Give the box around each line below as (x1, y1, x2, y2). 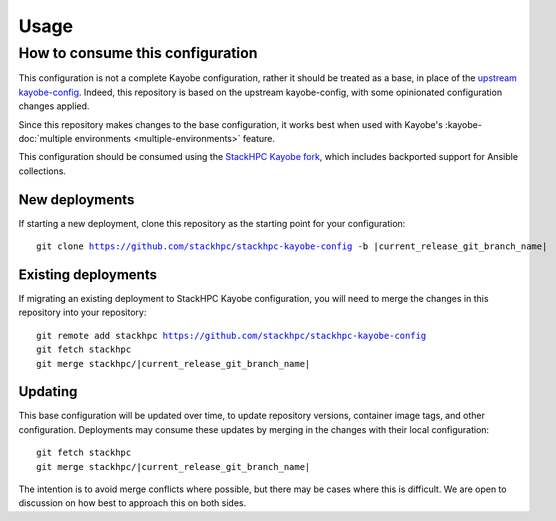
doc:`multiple (18, 132, 73, 144)
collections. (18, 165, 67, 177)
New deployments (18, 191, 135, 208)
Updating (18, 383, 78, 400)
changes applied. (18, 100, 90, 112)
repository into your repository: (18, 306, 147, 319)
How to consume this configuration (18, 44, 258, 62)
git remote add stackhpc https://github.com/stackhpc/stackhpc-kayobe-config (36, 330, 427, 341)
